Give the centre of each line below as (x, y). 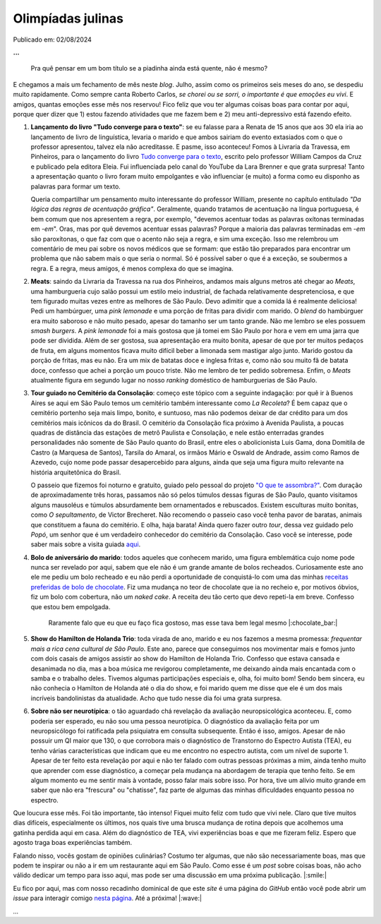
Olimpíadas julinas (68, 18)
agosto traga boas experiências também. (73, 843)
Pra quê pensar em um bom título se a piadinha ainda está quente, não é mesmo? (149, 68)
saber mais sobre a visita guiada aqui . (86, 544)
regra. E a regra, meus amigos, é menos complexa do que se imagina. (132, 268)
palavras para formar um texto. (76, 186)
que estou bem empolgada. (71, 606)
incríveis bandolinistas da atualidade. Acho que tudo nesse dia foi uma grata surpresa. (156, 698)
